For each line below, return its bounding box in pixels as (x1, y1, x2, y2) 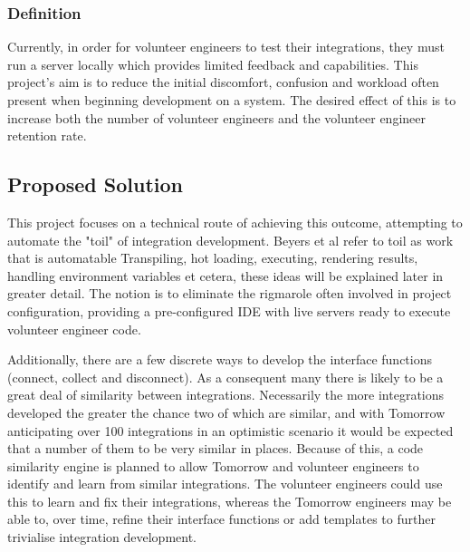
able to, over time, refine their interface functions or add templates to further (7, 509, 436, 528)
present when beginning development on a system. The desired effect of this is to (7, 91, 456, 109)
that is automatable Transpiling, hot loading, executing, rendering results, (7, 248, 418, 267)
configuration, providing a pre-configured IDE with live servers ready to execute (7, 301, 451, 320)
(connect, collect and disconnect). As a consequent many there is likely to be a (7, 367, 444, 386)
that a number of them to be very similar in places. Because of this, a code (7, 439, 424, 458)
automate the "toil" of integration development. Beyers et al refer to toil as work (7, 230, 454, 249)
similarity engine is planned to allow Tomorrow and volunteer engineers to (7, 456, 419, 475)
